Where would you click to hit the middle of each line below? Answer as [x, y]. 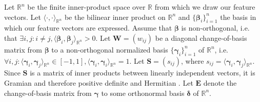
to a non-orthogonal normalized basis [110, 49]
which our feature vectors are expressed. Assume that [88, 28]
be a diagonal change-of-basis [201, 37]
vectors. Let [23, 17]
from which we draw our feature [205, 7]
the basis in [238, 17]
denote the [220, 82]
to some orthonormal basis [143, 93]
